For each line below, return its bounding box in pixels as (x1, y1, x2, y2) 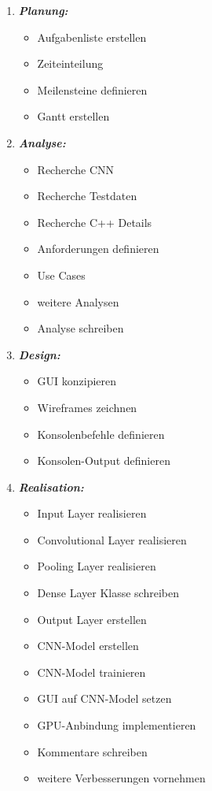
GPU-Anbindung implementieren (37, 717, 196, 733)
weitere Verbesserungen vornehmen (37, 770, 206, 786)
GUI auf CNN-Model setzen (37, 690, 172, 707)
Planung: (18, 2, 68, 18)
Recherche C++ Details (37, 214, 152, 230)
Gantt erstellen (37, 108, 110, 124)
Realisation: (18, 478, 84, 495)
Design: (18, 346, 60, 362)
